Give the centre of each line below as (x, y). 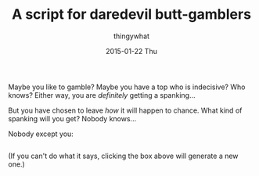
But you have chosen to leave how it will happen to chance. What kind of (125, 110)
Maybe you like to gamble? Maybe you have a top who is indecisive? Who (127, 87)
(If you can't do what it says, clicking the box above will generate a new (123, 156)
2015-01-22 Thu (131, 51)
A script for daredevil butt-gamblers (131, 14)
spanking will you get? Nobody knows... (72, 118)
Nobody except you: (41, 134)
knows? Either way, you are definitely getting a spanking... (102, 95)
